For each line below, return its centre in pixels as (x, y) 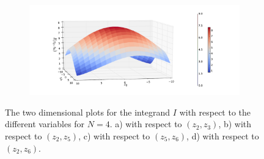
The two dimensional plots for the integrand (88, 112)
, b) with (235, 124)
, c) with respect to (114, 135)
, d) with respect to (223, 135)
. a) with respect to (146, 124)
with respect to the (215, 112)
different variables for (45, 124)
